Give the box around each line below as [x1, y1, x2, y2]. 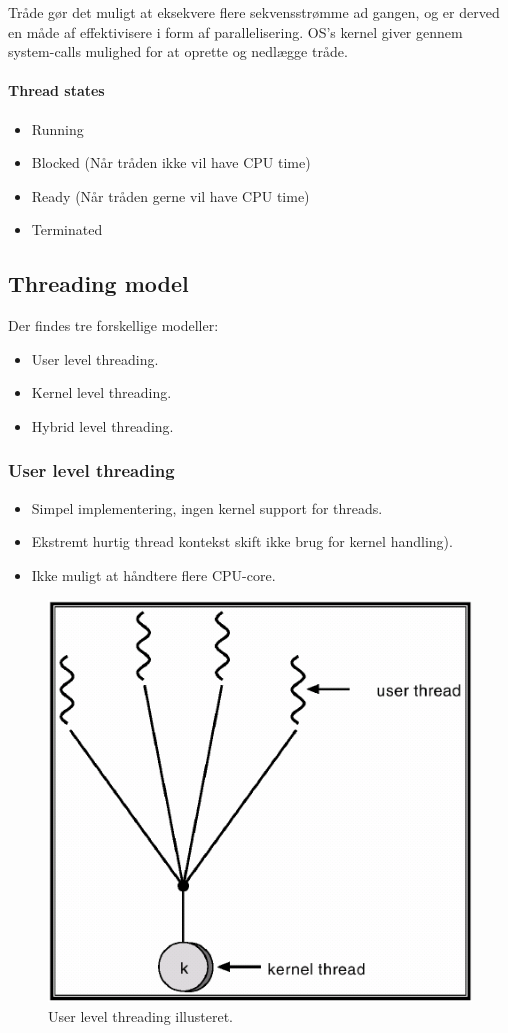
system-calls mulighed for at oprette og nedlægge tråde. [8, 41, 348, 62]
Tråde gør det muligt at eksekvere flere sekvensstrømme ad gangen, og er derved [8, 2, 500, 22]
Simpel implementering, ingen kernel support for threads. [31, 497, 383, 518]
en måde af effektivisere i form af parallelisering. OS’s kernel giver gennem [8, 21, 463, 42]
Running [31, 118, 84, 139]
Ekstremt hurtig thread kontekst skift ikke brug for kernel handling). [31, 531, 453, 552]
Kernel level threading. [31, 382, 172, 403]
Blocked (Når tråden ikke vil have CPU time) [31, 152, 311, 173]
